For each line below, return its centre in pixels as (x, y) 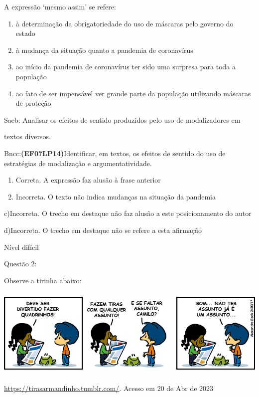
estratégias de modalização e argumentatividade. (78, 163)
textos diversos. (27, 136)
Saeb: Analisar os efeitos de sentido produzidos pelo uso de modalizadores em (122, 119)
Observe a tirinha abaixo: (43, 280)
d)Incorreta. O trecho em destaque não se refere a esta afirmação (103, 230)
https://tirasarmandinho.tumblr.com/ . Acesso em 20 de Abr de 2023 (109, 388)
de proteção (33, 103)
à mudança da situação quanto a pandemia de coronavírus (104, 50)
